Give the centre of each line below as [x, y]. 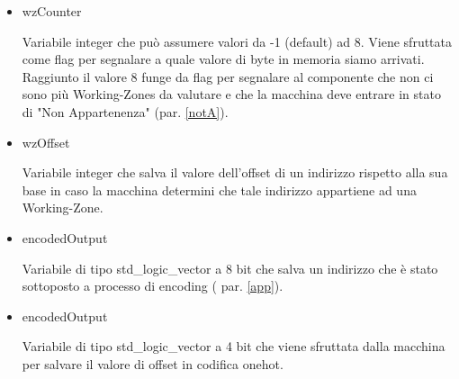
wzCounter [52, 11]
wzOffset [46, 142]
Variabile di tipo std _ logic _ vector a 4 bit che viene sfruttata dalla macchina [234, 346]
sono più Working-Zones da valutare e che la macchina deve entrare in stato [231, 94]
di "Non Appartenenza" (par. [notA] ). [125, 111]
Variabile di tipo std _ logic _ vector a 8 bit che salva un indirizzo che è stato [230, 268]
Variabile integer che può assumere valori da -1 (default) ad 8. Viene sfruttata [237, 41]
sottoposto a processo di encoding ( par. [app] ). [153, 286]
